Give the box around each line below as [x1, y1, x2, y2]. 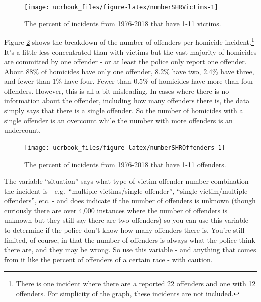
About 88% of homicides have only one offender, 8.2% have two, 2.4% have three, [4, 66, 254, 76]
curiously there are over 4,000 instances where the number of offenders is [4, 205, 228, 215]
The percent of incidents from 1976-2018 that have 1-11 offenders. [24, 159, 226, 169]
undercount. [4, 125, 41, 135]
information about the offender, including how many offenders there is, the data [4, 95, 250, 106]
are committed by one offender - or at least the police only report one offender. [4, 56, 247, 67]
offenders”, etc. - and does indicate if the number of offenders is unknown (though [4, 195, 256, 206]
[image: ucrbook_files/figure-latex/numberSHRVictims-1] [24, 4, 218, 11]
